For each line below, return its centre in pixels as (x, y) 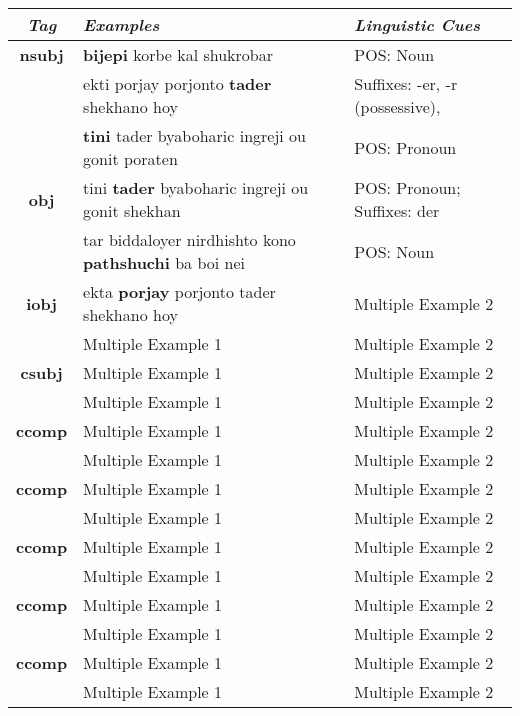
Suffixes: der (397, 210)
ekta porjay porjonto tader (179, 291)
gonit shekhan (132, 210)
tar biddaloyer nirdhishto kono (189, 239)
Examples (121, 24)
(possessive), (397, 106)
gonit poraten (130, 158)
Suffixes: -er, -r (406, 83)
